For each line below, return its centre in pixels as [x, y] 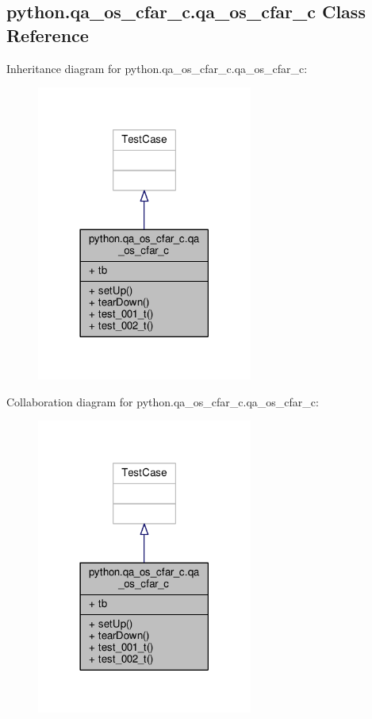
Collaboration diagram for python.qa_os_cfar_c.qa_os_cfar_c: [163, 401]
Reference [48, 35]
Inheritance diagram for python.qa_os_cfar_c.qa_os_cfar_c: [157, 68]
